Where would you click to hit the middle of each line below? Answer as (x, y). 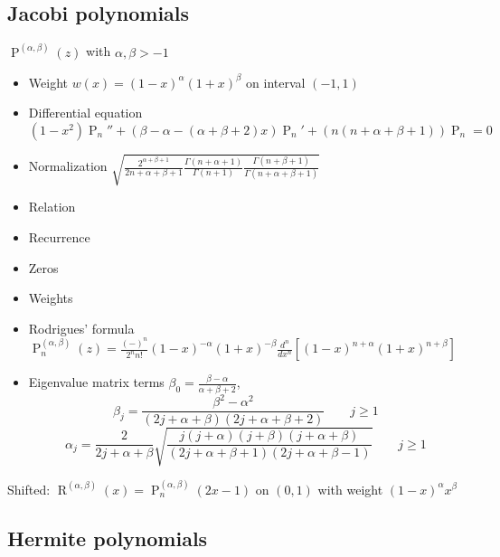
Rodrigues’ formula (81, 328)
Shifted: (29, 489)
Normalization (68, 166)
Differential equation (85, 113)
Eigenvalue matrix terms (96, 382)
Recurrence (59, 237)
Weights (51, 298)
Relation (52, 207)
